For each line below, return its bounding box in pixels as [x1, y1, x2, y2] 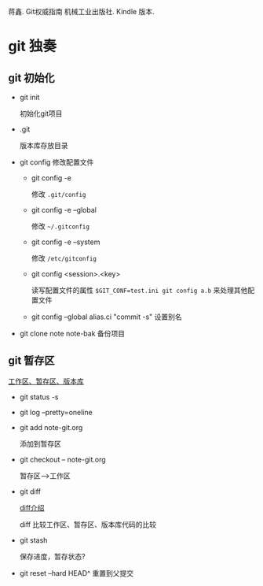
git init [19, 93, 40, 102]
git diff [19, 487, 42, 496]
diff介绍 [19, 503, 45, 512]
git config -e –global [31, 206, 97, 214]
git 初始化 [8, 71, 55, 84]
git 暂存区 [8, 354, 55, 368]
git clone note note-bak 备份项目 [19, 329, 126, 338]
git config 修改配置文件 [19, 158, 94, 167]
